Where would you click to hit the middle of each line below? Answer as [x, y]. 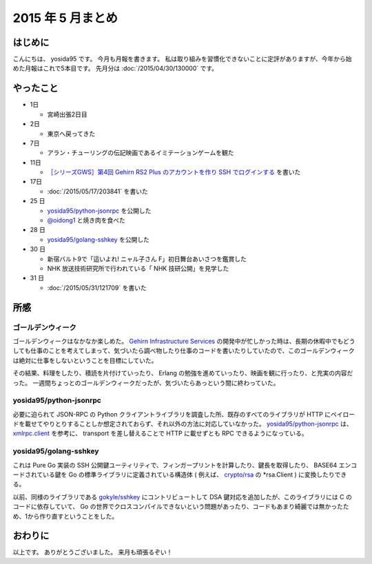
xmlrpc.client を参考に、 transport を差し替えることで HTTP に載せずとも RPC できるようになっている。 [160, 433]
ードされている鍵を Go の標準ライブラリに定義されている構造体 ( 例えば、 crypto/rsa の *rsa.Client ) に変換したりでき [180, 474]
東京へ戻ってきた [71, 134]
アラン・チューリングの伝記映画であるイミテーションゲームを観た [141, 153]
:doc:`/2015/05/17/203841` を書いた [97, 191]
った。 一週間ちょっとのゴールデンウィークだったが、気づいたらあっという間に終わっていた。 [146, 383]
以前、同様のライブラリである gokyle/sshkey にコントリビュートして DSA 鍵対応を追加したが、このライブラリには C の [183, 497]
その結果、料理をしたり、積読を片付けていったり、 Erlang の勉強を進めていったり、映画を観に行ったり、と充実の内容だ [183, 373]
